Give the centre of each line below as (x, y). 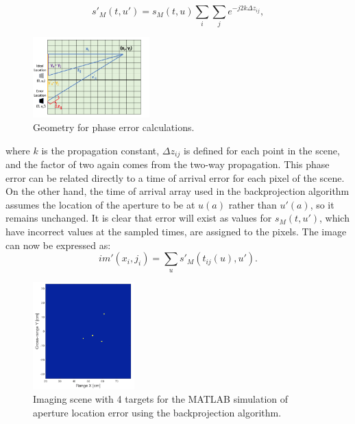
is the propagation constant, (100, 150)
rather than (253, 204)
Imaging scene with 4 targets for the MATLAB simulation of (161, 399)
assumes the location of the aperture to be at (100, 204)
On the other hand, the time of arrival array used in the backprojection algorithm (177, 191)
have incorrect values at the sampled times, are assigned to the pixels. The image (176, 231)
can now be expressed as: (58, 245)
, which (334, 218)
